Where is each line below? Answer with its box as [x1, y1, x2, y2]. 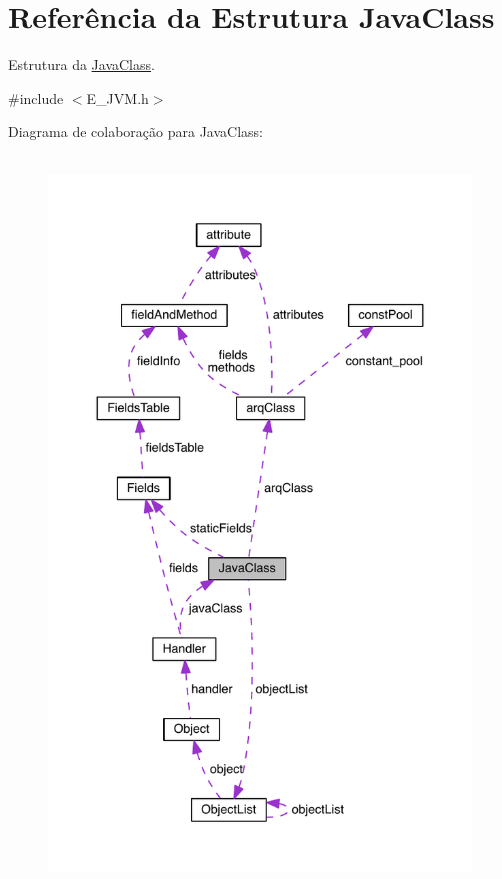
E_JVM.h [86, 87, 149, 108]
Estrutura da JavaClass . [8, 54, 155, 75]
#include [8, 87, 64, 108]
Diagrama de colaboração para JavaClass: [8, 121, 263, 142]
